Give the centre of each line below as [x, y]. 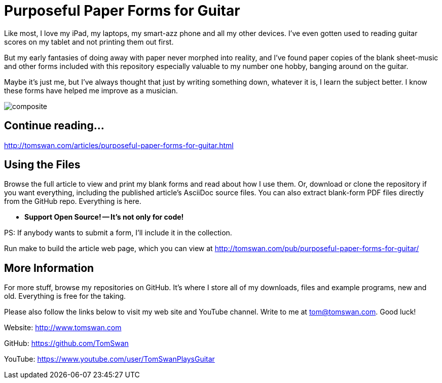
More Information [49, 268]
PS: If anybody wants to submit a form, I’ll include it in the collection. [118, 233]
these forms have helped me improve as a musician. [91, 90]
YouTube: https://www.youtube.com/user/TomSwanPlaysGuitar [109, 359]
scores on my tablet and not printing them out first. [89, 42]
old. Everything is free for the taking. [65, 296]
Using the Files [42, 165]
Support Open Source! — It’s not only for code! [104, 217]
